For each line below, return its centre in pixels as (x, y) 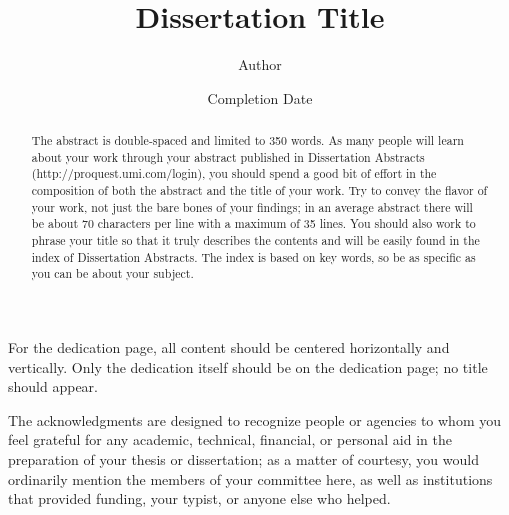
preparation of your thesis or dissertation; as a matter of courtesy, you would (243, 458)
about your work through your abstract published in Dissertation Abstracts (228, 156)
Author (260, 64)
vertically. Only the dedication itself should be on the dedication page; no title (248, 366)
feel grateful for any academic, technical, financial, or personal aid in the (230, 439)
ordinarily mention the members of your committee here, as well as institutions (250, 478)
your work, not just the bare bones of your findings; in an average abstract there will (252, 206)
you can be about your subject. (112, 273)
